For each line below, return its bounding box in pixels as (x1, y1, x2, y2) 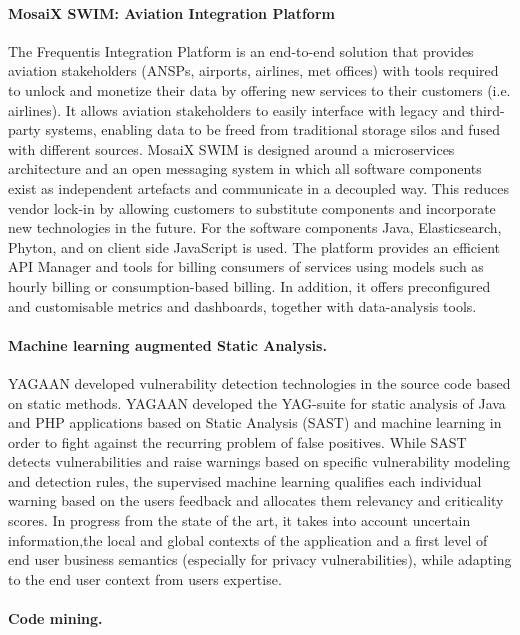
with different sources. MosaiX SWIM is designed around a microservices (8, 138, 455, 159)
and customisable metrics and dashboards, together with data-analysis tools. (8, 295, 477, 316)
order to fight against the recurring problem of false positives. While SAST (8, 431, 467, 452)
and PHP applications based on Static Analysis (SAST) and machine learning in (8, 412, 502, 433)
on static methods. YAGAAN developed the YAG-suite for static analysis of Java (8, 392, 506, 413)
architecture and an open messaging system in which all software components (8, 158, 482, 179)
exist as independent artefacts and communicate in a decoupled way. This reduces (8, 177, 509, 198)
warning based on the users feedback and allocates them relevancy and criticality (8, 490, 504, 511)
